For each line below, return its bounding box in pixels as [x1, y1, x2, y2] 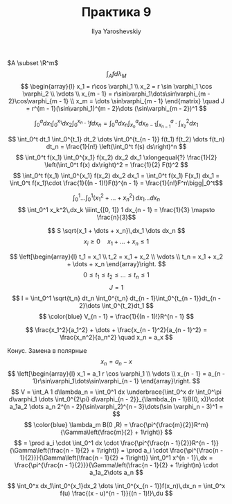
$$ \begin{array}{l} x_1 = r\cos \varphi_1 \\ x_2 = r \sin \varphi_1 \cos [20, 82, 213, 90]
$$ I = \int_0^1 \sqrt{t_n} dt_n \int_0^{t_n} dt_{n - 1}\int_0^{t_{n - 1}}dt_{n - [11, 294, 222, 302]
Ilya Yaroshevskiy [91, 27, 142, 35]
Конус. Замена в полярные [7, 346, 87, 354]
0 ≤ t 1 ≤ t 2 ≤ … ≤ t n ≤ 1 [82, 270, 150, 281]
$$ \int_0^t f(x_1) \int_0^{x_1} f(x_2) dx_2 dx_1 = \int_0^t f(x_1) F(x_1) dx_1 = [12, 171, 220, 180]
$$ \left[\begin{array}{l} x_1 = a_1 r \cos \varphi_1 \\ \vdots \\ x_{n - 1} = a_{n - [8, 370, 225, 378]
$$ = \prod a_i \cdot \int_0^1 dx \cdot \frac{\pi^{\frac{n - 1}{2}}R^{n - [13, 439, 210, 447]
